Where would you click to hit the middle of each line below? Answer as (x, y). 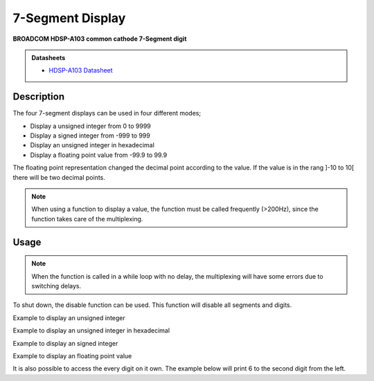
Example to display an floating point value (72, 355)
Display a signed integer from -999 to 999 (90, 136)
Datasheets (48, 57)
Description (39, 97)
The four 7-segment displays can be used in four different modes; (107, 113)
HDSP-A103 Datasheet (81, 71)
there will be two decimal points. (59, 177)
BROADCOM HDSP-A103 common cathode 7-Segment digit (100, 39)
